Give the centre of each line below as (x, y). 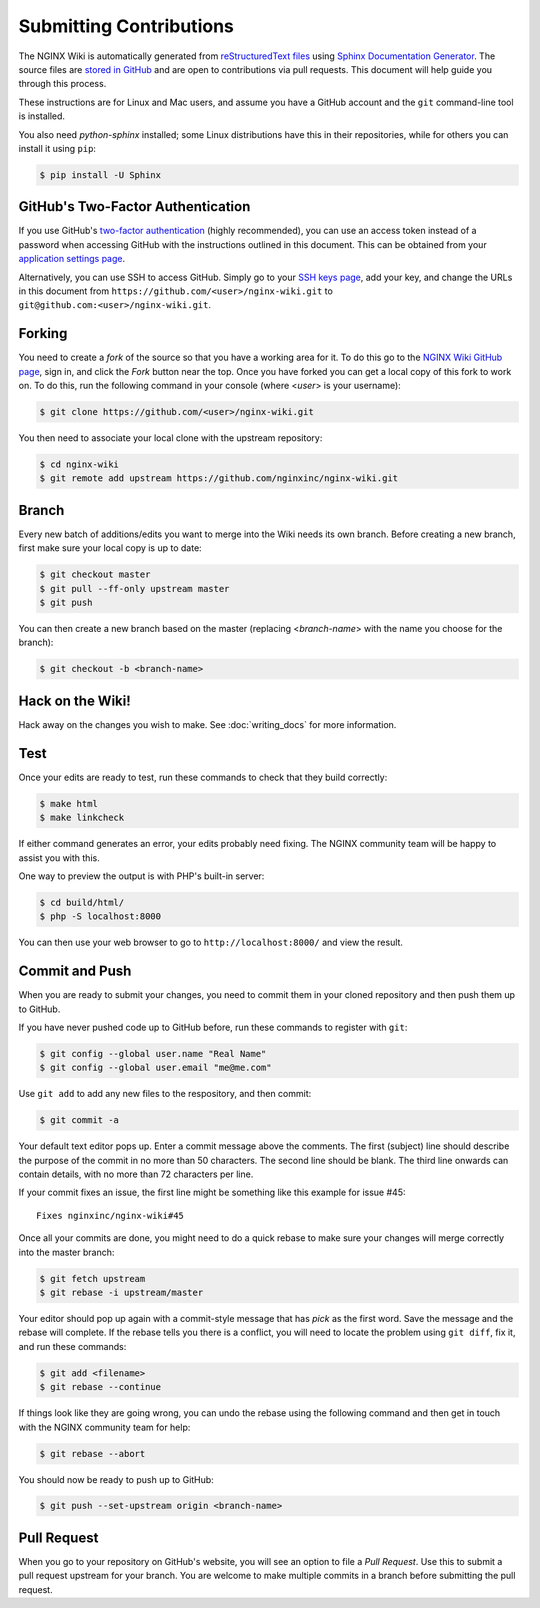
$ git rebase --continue (100, 1387)
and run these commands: (72, 1346)
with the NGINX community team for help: (104, 1427)
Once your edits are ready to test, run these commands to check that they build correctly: (203, 777)
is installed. (41, 116)
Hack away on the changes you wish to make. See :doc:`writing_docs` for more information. (207, 724)
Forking (43, 333)
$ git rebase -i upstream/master (121, 1293)
